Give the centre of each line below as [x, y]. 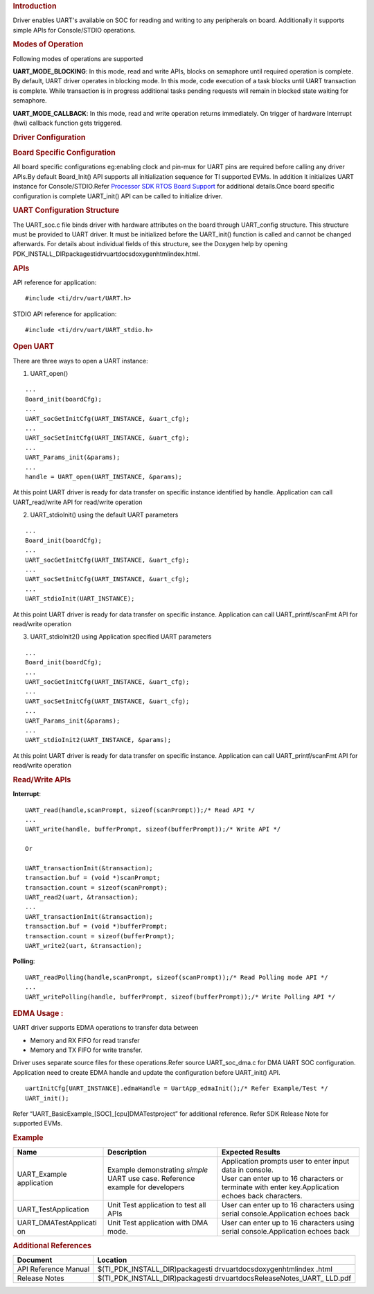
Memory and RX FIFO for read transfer [85, 1040]
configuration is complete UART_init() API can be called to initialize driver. [118, 196]
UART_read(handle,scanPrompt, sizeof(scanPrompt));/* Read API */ [140, 810]
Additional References [52, 1245]
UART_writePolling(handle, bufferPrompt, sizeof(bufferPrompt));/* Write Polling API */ [180, 997]
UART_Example [42, 1174]
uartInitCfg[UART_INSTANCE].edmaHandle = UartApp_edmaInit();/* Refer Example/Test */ [177, 1088]
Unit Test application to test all [157, 1205]
